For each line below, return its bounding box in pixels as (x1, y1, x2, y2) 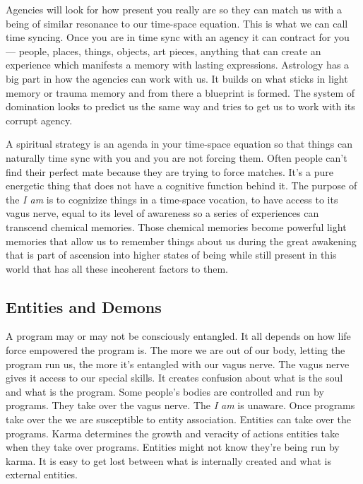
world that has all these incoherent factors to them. (6, 261, 228, 276)
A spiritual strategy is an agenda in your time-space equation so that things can (6, 136, 352, 151)
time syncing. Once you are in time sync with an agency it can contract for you (6, 30, 350, 45)
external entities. (6, 467, 78, 482)
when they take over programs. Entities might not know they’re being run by (6, 439, 340, 454)
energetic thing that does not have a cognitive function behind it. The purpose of (6, 178, 357, 193)
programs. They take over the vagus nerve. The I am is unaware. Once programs (6, 398, 355, 413)
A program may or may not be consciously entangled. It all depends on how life (6, 329, 351, 343)
